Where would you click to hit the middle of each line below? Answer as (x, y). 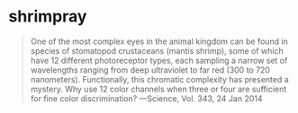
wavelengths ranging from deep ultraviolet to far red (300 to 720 (150, 70)
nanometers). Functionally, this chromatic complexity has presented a (159, 79)
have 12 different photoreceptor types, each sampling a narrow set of (159, 60)
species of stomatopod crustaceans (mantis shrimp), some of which (157, 50)
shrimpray (48, 17)
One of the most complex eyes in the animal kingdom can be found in (159, 41)
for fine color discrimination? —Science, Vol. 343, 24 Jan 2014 (146, 98)
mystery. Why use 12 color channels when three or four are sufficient (158, 89)
